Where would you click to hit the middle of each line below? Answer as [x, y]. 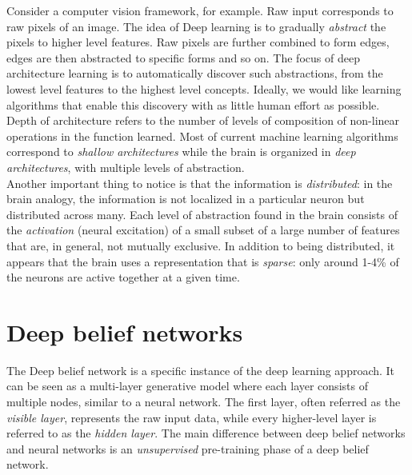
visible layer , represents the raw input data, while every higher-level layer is [192, 417]
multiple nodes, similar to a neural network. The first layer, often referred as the [204, 401]
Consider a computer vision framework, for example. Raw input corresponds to [200, 10]
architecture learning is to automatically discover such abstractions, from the [195, 73]
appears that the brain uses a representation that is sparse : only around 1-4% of [203, 261]
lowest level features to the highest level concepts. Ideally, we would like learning [204, 88]
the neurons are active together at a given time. [123, 277]
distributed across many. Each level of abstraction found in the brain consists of [202, 214]
